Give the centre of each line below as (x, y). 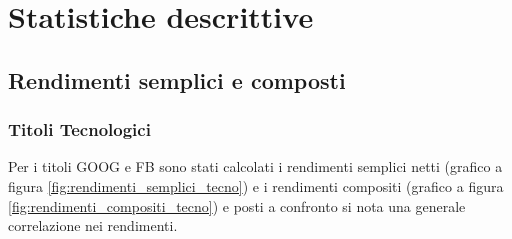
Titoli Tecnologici (79, 129)
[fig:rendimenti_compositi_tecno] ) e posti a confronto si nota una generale (237, 205)
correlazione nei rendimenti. (93, 225)
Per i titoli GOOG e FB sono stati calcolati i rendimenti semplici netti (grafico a (255, 166)
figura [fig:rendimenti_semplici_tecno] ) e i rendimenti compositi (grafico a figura (256, 185)
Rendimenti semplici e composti (177, 79)
